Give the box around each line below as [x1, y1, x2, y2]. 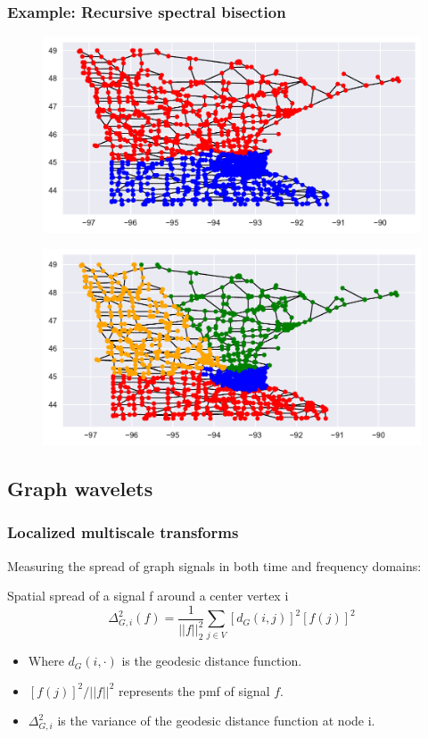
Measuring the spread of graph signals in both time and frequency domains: [7, 556, 422, 575]
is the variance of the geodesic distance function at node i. [57, 711, 375, 730]
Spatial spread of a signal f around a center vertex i [7, 586, 289, 605]
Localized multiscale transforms [7, 521, 239, 543]
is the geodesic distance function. [121, 651, 302, 670]
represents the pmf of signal [119, 681, 270, 700]
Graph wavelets [7, 475, 153, 502]
